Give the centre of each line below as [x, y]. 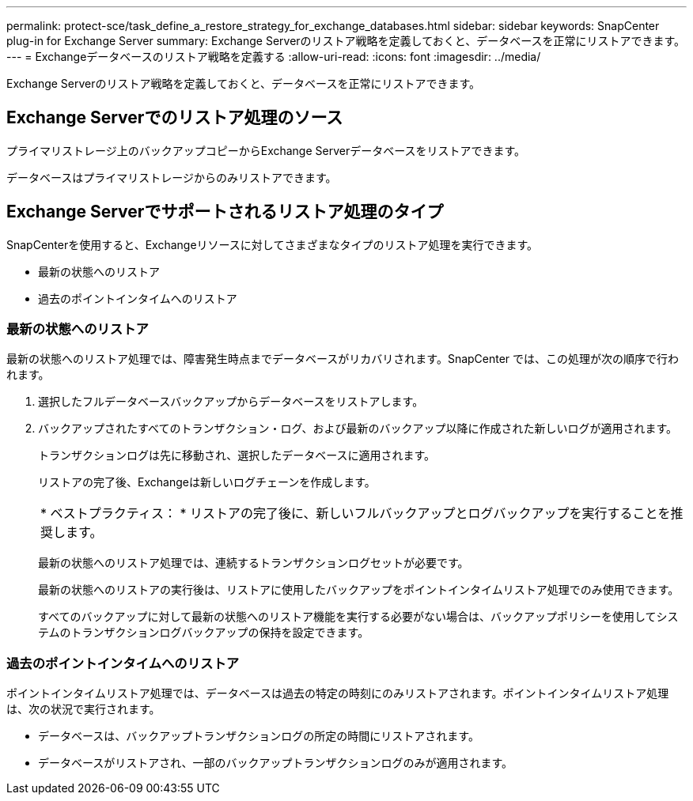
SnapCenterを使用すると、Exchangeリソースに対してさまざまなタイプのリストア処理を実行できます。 [273, 244]
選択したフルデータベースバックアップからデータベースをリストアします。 [231, 402]
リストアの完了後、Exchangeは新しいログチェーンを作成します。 [207, 482]
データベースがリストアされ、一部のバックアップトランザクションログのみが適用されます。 [276, 763]
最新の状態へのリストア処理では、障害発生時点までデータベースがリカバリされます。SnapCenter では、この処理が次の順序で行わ [343, 359]
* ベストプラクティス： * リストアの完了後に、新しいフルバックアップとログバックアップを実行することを [356, 514]
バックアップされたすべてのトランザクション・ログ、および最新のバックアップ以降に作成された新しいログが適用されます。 [358, 429]
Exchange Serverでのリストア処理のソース [175, 118]
